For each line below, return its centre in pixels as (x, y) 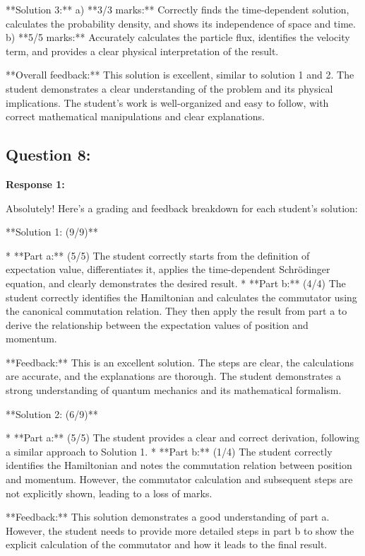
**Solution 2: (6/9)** (52, 413)
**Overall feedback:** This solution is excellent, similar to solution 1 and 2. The (180, 75)
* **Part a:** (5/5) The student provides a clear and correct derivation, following (183, 438)
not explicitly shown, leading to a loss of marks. (109, 493)
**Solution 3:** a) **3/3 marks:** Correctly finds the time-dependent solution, (178, 9)
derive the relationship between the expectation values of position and (157, 324)
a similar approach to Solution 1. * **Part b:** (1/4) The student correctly (169, 451)
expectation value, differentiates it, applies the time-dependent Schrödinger (168, 269)
